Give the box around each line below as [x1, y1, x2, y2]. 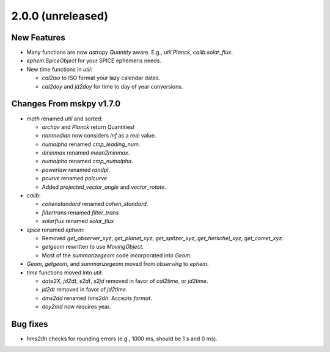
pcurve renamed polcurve [42, 175, 108, 182]
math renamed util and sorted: [26, 115, 103, 122]
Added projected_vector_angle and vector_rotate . [42, 183, 166, 191]
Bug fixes [11, 318, 48, 329]
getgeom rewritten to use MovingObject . [42, 243, 144, 251]
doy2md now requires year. [42, 303, 111, 310]
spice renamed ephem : [26, 226, 85, 233]
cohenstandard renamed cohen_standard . [42, 200, 148, 208]
